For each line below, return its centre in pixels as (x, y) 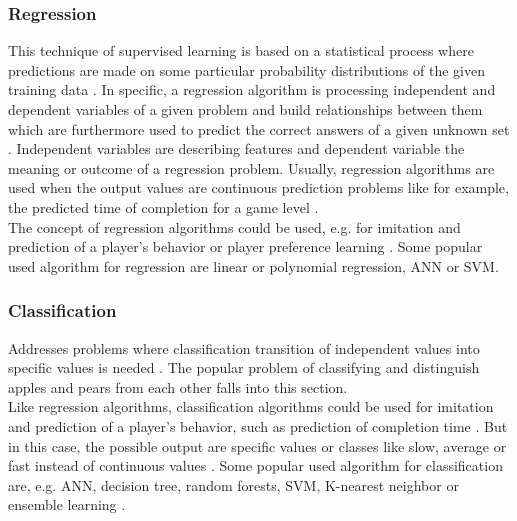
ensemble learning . (67, 504)
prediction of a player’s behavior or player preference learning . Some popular (245, 246)
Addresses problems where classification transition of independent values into (244, 347)
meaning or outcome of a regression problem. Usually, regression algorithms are (251, 167)
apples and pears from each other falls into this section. (178, 386)
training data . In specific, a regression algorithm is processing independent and (252, 89)
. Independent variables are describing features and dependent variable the (236, 148)
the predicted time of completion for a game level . (163, 206)
